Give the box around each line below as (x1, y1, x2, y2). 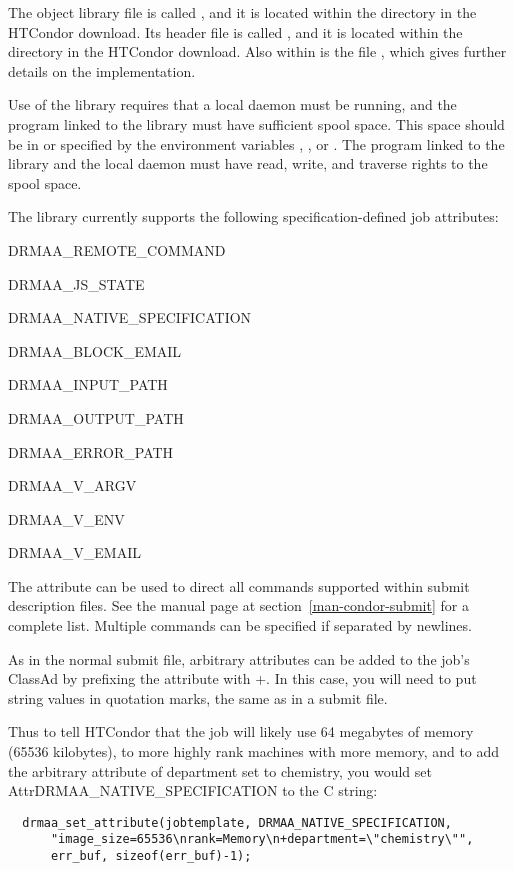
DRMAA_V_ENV (8, 508, 125, 529)
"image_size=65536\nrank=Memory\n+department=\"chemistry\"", (50, 832, 474, 847)
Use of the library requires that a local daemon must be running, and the (8, 94, 457, 115)
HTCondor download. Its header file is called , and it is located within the (8, 21, 463, 42)
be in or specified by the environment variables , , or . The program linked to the (8, 133, 505, 154)
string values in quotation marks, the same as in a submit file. (8, 687, 388, 708)
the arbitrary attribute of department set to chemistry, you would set (8, 760, 432, 781)
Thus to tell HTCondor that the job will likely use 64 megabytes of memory (8, 721, 474, 742)
